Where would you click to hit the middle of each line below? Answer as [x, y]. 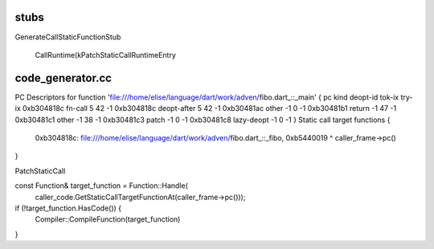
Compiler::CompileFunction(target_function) [108, 219]
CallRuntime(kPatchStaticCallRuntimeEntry [106, 55]
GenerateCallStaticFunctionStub [68, 37]
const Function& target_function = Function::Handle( [102, 186]
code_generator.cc [63, 78]
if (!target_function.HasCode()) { [68, 208]
